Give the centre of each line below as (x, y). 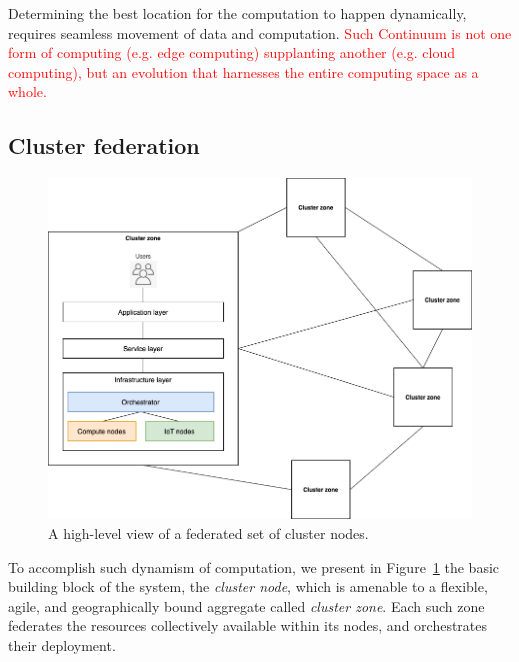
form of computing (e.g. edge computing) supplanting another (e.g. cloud (232, 52)
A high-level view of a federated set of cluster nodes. (208, 533)
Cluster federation (104, 145)
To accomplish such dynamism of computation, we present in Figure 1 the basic (254, 566)
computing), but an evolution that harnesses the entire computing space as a (243, 71)
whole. (27, 91)
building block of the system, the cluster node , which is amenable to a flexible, (248, 586)
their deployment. (62, 644)
